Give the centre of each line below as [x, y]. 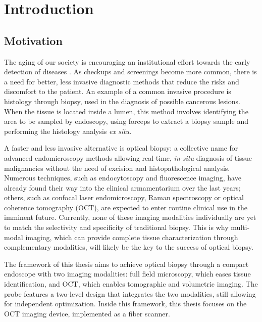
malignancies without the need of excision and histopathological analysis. [117, 168]
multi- [240, 227]
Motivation [33, 40]
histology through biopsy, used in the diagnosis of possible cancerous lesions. [122, 101]
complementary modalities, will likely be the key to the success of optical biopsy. [129, 247]
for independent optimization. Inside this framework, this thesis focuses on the [125, 304]
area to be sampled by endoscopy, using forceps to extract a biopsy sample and [126, 121]
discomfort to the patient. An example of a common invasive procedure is [118, 91]
